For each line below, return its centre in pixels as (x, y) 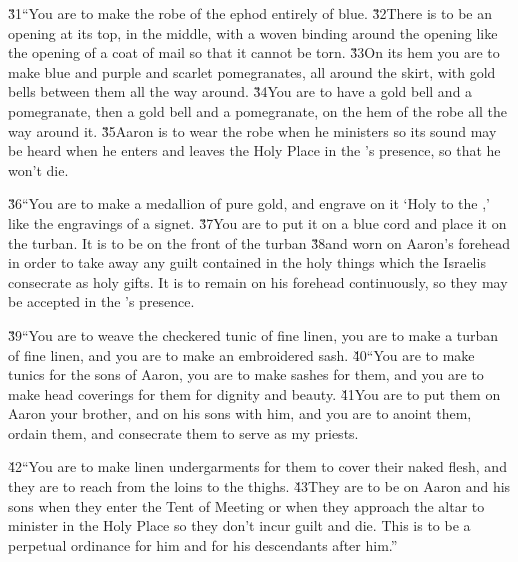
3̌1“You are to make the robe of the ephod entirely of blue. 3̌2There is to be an (250, 13)
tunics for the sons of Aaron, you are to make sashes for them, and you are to (246, 374)
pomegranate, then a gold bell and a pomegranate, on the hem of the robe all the (258, 110)
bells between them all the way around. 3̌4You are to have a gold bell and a (240, 91)
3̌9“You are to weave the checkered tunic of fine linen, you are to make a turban (253, 334)
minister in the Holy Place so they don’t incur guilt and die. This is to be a (239, 525)
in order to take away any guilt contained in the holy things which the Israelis (247, 262)
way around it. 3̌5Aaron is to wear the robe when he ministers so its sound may (252, 130)
